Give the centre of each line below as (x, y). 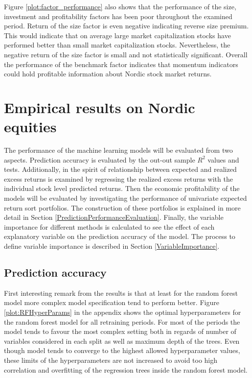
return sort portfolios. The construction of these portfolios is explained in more (122, 207)
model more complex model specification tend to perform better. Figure (112, 302)
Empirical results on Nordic (100, 107)
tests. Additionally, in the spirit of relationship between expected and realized (120, 169)
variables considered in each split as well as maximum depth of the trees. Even (122, 341)
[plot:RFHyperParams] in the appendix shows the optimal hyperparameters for (123, 312)
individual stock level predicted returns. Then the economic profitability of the (122, 188)
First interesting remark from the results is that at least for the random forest (121, 293)
